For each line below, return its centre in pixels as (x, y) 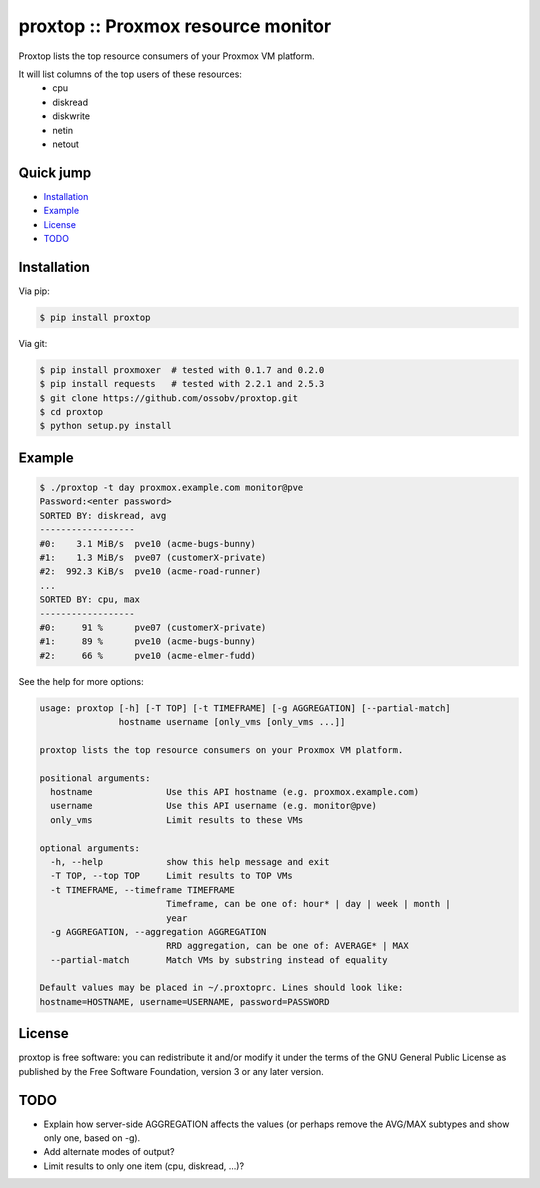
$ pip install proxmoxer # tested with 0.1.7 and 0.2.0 (182, 369)
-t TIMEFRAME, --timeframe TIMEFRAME (142, 889)
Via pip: (34, 291)
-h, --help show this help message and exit (190, 861)
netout (66, 144)
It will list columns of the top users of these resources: (130, 74)
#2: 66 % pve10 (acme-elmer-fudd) (148, 655)
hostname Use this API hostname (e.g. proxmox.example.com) (235, 791)
